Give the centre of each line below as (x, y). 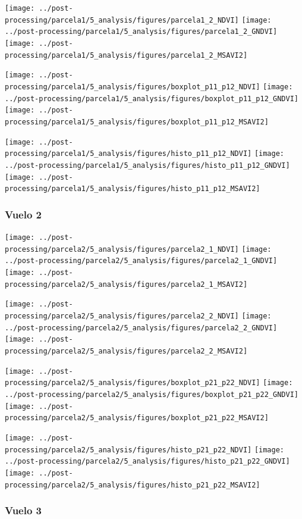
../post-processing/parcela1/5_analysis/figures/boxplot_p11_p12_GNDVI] (152, 99)
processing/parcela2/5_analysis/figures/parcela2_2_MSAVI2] (126, 351)
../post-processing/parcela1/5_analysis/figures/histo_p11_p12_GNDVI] (147, 165)
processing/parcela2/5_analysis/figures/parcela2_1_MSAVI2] (126, 284)
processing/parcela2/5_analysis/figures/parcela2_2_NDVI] (122, 316)
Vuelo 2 (23, 214)
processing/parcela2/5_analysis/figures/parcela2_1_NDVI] (122, 249)
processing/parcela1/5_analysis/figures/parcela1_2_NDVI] (122, 20)
